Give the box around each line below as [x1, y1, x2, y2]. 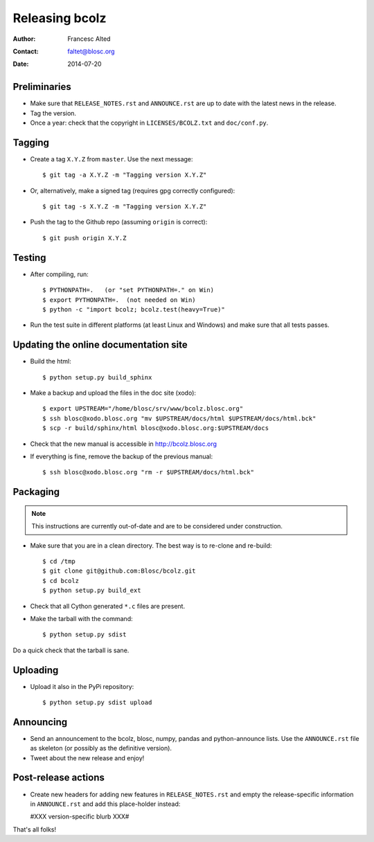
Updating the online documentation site [12, 339, 188, 351]
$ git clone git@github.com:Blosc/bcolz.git [42, 567, 197, 575]
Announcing [12, 716, 68, 728]
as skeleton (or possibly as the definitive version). [30, 744, 172, 753]
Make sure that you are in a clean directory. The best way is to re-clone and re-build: [30, 541, 272, 550]
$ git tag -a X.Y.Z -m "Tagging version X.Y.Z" [42, 171, 207, 179]
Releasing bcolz [12, 10, 107, 26]
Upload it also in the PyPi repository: [30, 682, 134, 690]
